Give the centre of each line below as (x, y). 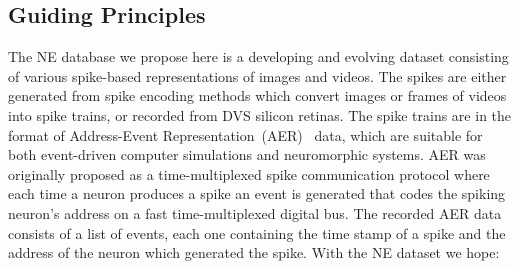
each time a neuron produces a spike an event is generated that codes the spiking (257, 193)
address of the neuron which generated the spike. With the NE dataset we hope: (254, 252)
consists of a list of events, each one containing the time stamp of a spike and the (257, 232)
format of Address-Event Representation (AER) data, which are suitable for (245, 134)
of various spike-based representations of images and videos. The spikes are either (257, 75)
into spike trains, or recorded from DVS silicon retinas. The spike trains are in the (260, 114)
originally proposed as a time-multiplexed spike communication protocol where (249, 173)
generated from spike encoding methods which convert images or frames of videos (257, 95)
